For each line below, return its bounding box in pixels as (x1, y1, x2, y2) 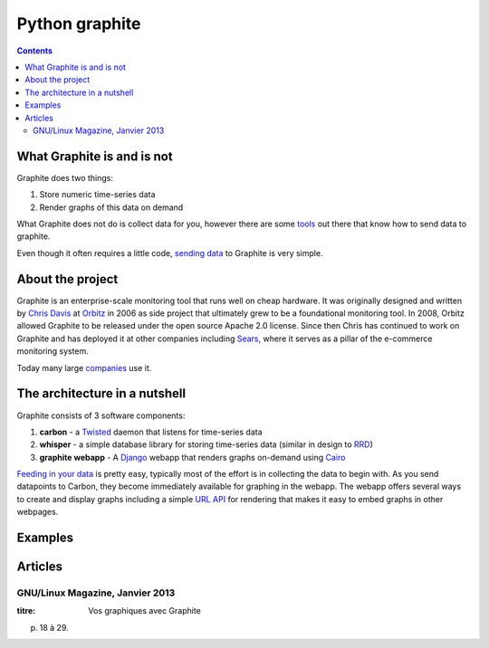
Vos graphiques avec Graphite (88, 605, 201, 616)
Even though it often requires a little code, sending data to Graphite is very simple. (16, 247, 323, 258)
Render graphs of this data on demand (39, 202, 184, 213)
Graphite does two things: (16, 172, 113, 183)
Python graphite (16, 14, 141, 33)
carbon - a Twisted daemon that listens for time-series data (39, 426, 263, 437)
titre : (16, 605, 36, 616)
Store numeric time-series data (39, 189, 156, 200)
